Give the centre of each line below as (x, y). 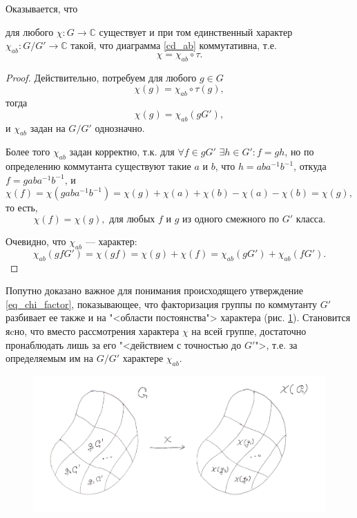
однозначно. (120, 127)
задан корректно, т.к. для (122, 152)
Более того (28, 152)
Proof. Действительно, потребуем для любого (101, 77)
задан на (48, 127)
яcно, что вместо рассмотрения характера (93, 330)
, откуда (310, 166)
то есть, (22, 208)
